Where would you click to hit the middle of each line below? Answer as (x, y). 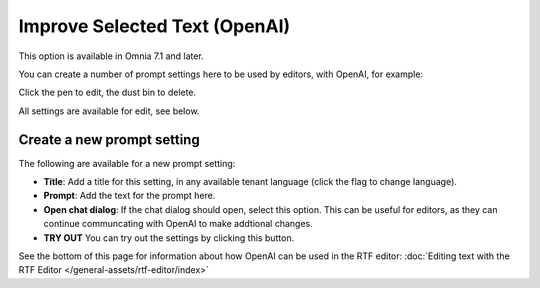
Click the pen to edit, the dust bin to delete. (107, 92)
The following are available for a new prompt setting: (127, 163)
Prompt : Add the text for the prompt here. (129, 196)
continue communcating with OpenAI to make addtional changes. (178, 224)
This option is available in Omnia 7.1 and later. (111, 56)
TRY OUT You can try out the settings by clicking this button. (169, 237)
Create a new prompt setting (109, 139)
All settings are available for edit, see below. (109, 111)
